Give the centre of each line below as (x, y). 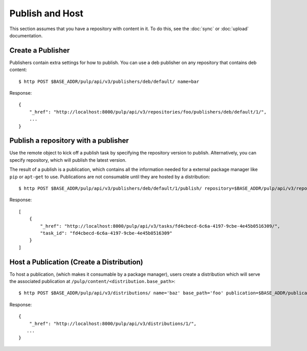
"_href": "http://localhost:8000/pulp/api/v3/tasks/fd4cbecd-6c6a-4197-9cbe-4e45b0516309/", (160, 226)
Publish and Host (47, 13)
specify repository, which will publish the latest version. (68, 160)
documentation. (26, 35)
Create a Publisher (40, 50)
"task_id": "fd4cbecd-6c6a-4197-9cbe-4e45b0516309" (106, 233)
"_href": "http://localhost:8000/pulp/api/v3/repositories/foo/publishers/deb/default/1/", (148, 112)
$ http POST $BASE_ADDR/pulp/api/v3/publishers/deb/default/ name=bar (109, 81)
